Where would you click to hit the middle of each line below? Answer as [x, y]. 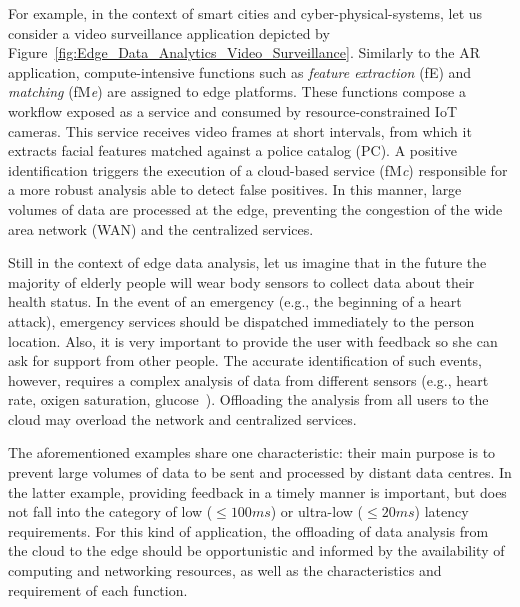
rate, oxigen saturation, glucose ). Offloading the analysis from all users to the [248, 399]
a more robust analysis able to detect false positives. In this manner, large [235, 189]
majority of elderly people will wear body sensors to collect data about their [241, 281]
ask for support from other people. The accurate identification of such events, [245, 360]
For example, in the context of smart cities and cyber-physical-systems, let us [245, 13]
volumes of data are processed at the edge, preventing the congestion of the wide [255, 208]
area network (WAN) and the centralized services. [161, 228]
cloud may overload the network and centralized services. [182, 418]
